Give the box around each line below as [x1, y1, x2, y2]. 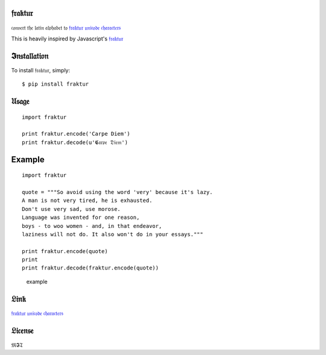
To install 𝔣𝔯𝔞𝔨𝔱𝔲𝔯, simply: [11, 66, 71, 74]
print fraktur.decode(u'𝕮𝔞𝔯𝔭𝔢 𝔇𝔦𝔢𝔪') [22, 139, 128, 146]
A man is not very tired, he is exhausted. [22, 197, 153, 204]
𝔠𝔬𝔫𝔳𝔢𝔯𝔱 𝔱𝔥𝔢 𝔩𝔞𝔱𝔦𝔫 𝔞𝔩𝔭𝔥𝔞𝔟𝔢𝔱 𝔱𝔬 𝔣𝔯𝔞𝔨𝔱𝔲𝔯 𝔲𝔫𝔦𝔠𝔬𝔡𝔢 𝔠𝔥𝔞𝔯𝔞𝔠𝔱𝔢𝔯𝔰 [11, 24, 121, 31]
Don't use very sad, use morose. [22, 206, 121, 212]
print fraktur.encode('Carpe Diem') [22, 130, 130, 137]
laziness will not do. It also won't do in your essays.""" [22, 231, 203, 237]
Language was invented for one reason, [22, 214, 140, 221]
